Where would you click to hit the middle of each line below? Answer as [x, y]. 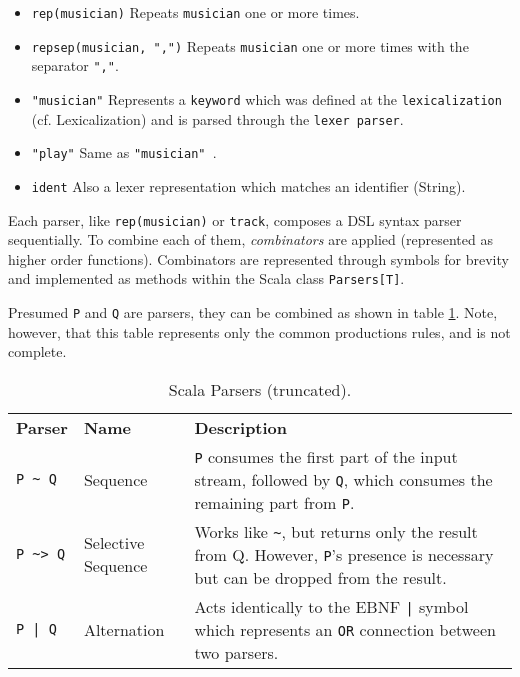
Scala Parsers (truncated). [260, 389]
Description [241, 427]
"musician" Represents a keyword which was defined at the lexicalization [266, 98]
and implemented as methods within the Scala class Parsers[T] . [206, 278]
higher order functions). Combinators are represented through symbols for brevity [258, 258]
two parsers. [236, 652]
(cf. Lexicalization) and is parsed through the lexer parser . [217, 118]
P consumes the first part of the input [326, 456]
